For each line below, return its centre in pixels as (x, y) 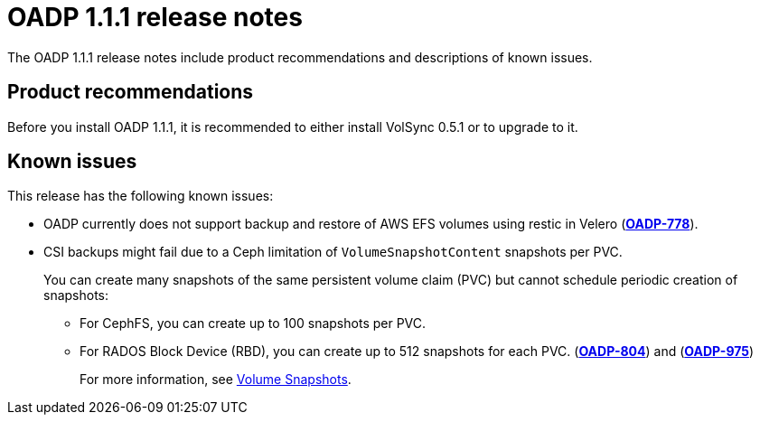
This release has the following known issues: (141, 196)
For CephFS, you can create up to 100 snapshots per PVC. (253, 324)
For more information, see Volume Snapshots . (216, 380)
